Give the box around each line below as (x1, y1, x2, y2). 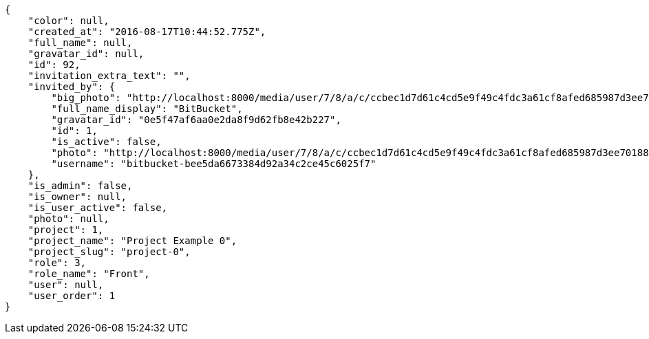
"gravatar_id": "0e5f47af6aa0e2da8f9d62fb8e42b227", (51, 114, 341, 125)
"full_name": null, (28, 37, 133, 48)
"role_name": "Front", (28, 268, 150, 279)
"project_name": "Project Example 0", (28, 235, 237, 246)
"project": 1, (28, 224, 104, 235)
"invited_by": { (28, 81, 116, 92)
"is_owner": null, (28, 191, 127, 202)
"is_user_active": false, (28, 202, 168, 213)
